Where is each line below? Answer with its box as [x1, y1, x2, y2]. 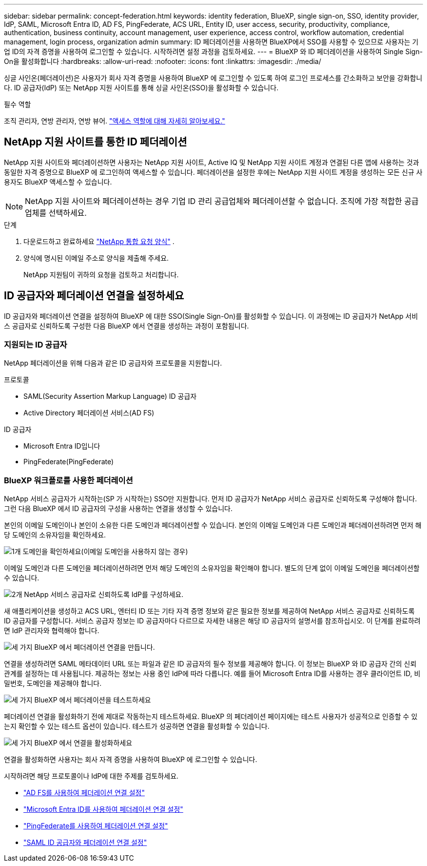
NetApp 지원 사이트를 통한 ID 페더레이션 [4, 136, 187, 148]
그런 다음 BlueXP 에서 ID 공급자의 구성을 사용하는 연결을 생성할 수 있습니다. [4, 504, 233, 513]
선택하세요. [48, 207, 87, 218]
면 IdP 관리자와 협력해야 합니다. [4, 626, 99, 635]
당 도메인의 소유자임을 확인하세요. [4, 531, 106, 539]
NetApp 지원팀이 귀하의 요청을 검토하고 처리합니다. [23, 270, 179, 279]
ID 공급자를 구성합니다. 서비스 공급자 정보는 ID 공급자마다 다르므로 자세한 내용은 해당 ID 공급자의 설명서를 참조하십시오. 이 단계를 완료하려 [4, 617, 421, 625]
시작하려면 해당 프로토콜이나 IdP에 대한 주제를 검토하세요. [4, 772, 179, 781]
